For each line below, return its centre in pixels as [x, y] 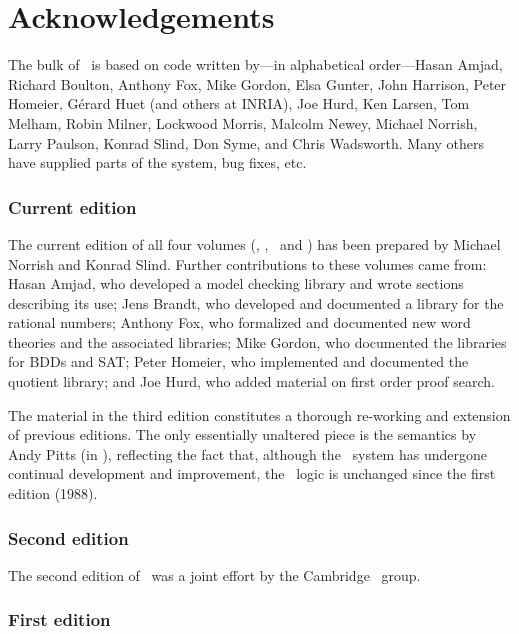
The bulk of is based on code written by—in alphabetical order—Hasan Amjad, [255, 64]
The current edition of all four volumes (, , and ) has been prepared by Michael [254, 243]
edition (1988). [53, 493]
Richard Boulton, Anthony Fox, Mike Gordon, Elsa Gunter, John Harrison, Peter [257, 83]
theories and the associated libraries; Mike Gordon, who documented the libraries [257, 341]
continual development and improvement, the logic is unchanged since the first [252, 473]
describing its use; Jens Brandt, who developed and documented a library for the [256, 302]
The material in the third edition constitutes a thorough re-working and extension [259, 414]
